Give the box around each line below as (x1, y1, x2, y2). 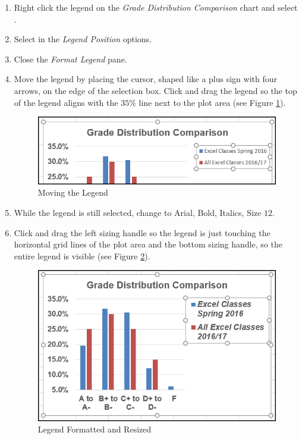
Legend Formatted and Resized (37, 423, 152, 435)
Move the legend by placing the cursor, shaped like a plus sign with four (14, 73, 278, 85)
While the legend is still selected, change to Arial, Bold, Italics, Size (14, 206, 262, 218)
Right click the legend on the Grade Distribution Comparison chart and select (14, 1, 298, 13)
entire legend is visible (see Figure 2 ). (14, 249, 150, 262)
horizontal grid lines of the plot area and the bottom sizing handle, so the (14, 238, 282, 250)
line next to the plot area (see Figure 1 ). (139, 96, 286, 108)
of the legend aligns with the (14, 96, 118, 108)
